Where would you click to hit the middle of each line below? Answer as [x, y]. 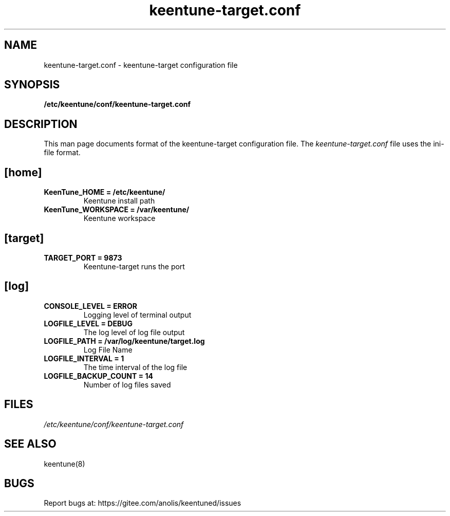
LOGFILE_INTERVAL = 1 [84, 358]
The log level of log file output [134, 332]
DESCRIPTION [41, 124]
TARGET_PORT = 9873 [83, 257]
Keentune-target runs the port [134, 266]
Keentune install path [119, 201]
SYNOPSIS [32, 85]
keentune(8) [64, 464]
